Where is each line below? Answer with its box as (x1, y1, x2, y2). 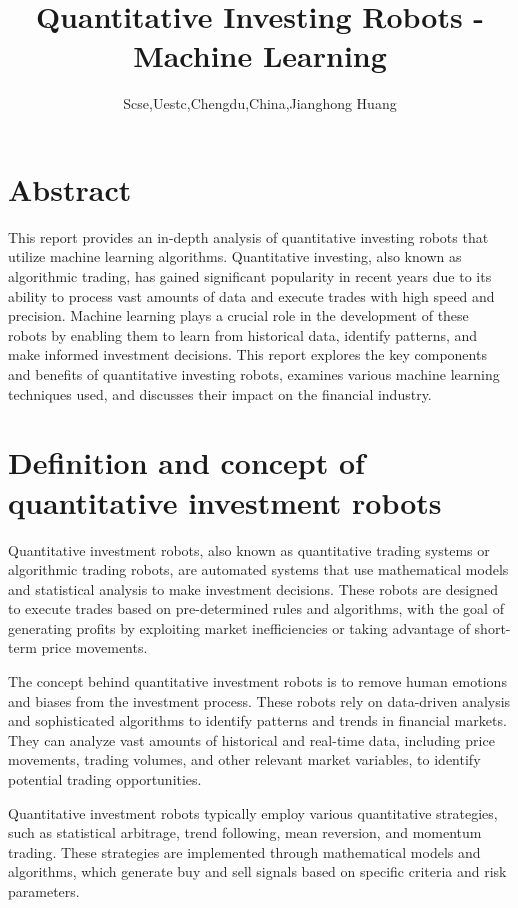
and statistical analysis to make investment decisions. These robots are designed (8, 578, 499, 599)
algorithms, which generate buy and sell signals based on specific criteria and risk (8, 861, 507, 882)
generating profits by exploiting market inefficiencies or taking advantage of (8, 617, 470, 638)
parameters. (8, 881, 80, 901)
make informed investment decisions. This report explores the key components (8, 344, 487, 365)
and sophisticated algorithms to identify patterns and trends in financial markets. (8, 710, 507, 731)
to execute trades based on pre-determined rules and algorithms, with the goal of (8, 598, 504, 619)
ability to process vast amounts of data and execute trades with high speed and (8, 285, 495, 306)
